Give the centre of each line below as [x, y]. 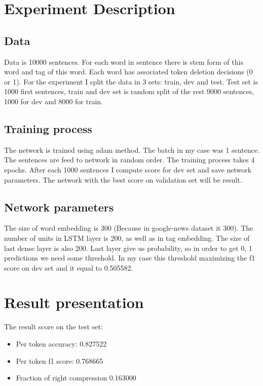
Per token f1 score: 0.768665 [60, 360]
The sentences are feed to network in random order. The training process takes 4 [129, 160]
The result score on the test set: [53, 327]
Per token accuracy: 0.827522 [61, 344]
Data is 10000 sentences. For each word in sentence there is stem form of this [124, 61]
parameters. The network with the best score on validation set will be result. [123, 179]
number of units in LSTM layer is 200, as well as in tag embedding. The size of [127, 238]
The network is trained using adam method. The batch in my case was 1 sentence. [132, 149]
